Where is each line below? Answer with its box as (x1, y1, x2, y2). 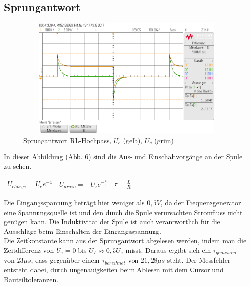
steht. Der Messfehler (167, 255, 231, 265)
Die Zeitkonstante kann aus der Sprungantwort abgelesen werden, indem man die (4, 235, 247, 246)
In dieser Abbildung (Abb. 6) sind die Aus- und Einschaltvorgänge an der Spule (4, 151, 243, 161)
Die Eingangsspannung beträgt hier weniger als (4, 197, 145, 208)
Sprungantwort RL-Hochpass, (23, 135, 112, 145)
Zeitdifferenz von (4, 245, 54, 255)
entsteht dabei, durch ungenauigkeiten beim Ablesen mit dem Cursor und (4, 265, 224, 275)
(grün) (154, 135, 174, 145)
